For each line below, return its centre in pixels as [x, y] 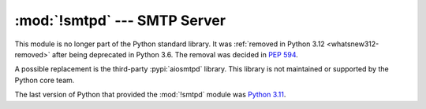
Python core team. [45, 80]
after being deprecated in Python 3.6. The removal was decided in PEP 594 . [175, 54]
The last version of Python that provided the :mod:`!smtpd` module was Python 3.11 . [150, 95]
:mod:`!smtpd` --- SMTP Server [120, 20]
